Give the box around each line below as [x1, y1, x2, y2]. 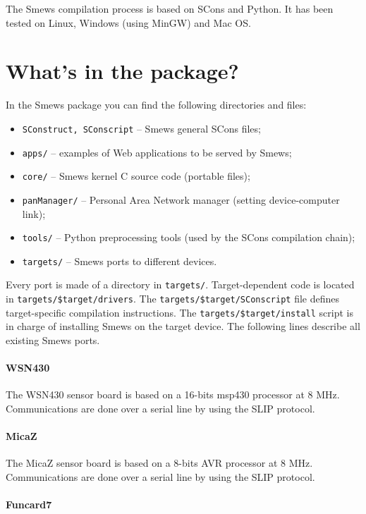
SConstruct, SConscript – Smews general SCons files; [22, 121, 261, 135]
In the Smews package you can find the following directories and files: [6, 97, 307, 112]
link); [22, 206, 46, 221]
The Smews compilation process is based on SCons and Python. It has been [6, 1, 334, 16]
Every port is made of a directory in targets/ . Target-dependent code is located [6, 277, 355, 292]
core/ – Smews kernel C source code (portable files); [22, 169, 250, 183]
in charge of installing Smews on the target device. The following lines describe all [6, 319, 360, 334]
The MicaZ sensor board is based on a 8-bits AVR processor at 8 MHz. [6, 455, 313, 470]
